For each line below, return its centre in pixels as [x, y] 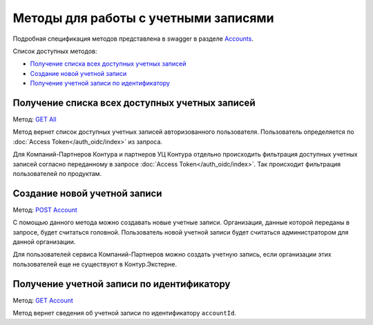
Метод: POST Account [45, 210]
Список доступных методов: [55, 51]
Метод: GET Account [43, 300]
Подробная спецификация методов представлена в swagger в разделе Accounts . [133, 39]
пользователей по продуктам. [57, 173]
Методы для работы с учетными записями [143, 18]
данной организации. [44, 242]
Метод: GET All [35, 119]
